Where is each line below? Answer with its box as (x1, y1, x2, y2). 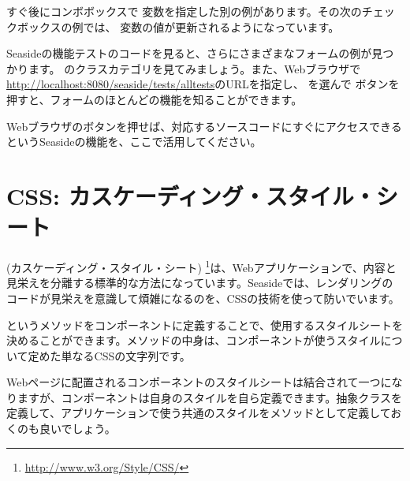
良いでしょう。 (39, 420, 116, 437)
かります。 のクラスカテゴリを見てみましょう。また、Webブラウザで (6, 60, 361, 76)
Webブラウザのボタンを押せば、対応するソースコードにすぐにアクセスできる (6, 117, 402, 134)
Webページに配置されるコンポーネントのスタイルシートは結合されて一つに (6, 374, 392, 390)
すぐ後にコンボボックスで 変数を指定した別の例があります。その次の (6, 3, 362, 19)
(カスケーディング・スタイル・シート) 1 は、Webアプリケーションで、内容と (6, 257, 397, 275)
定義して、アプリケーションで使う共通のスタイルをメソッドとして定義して (6, 405, 391, 421)
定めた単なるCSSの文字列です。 (28, 347, 191, 364)
